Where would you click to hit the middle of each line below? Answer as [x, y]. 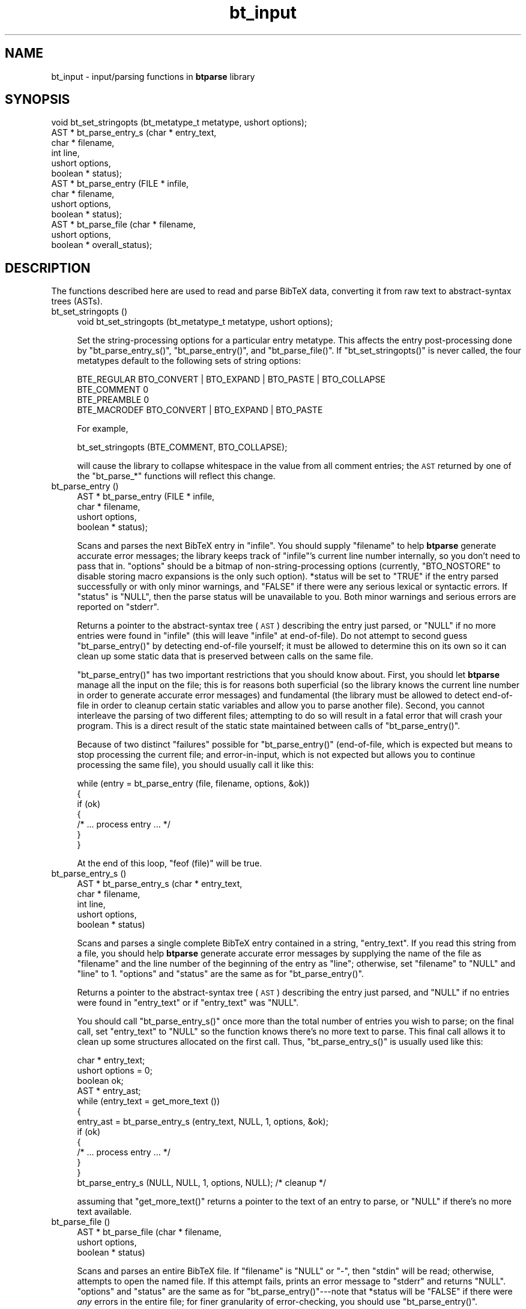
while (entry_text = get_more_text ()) [149, 1101]
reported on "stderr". [118, 607]
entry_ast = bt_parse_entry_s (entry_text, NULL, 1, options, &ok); [203, 1122]
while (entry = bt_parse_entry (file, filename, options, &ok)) [193, 784]
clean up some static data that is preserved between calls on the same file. [225, 656]
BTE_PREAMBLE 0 [113, 400]
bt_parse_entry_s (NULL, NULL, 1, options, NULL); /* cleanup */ [202, 1183]
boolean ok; [100, 1081]
